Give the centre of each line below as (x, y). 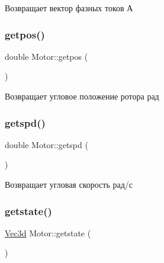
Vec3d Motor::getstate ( (48, 232)
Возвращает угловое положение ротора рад (82, 96)
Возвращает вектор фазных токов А (69, 8)
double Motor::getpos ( (46, 56)
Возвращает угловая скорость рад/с (69, 184)
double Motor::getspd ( (46, 144)
